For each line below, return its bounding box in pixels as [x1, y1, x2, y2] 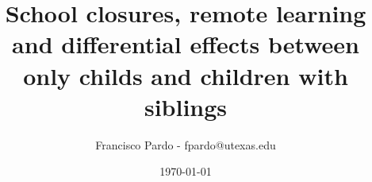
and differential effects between [12, 28, 359, 60]
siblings [144, 90, 228, 122]
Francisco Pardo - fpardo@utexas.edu [95, 136, 276, 153]
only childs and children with [23, 59, 348, 91]
